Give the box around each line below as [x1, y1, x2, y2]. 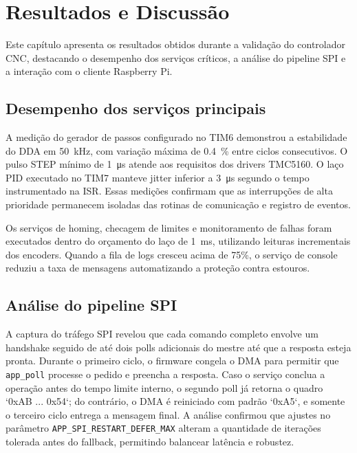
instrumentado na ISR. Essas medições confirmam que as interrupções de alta [6, 184, 333, 198]
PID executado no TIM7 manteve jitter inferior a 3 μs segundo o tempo [6, 170, 310, 184]
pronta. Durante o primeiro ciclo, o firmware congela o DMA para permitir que [6, 353, 339, 368]
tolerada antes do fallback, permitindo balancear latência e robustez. [6, 434, 294, 449]
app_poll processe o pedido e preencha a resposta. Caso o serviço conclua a [6, 367, 325, 382]
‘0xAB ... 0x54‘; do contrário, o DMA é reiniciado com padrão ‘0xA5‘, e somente [6, 394, 345, 408]
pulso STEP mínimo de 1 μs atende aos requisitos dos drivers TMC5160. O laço [6, 157, 344, 171]
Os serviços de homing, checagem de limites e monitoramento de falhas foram [6, 220, 332, 234]
